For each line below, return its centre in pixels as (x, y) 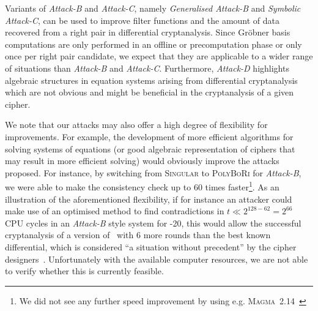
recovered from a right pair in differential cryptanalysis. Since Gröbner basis (148, 32)
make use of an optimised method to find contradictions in (115, 211)
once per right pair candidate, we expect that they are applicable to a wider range (159, 56)
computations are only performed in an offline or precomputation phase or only (153, 44)
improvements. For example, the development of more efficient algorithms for (149, 136)
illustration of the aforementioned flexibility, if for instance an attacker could (149, 199)
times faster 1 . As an (242, 186)
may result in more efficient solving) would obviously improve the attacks (142, 161)
